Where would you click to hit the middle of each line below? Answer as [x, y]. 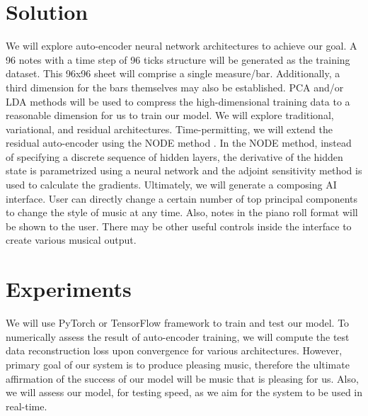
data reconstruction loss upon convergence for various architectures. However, [174, 350]
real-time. [27, 406]
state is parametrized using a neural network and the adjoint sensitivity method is [184, 170]
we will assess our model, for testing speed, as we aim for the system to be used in [184, 392]
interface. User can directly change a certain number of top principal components [182, 198]
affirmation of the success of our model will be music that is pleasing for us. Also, [182, 378]
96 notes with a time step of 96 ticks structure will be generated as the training [178, 59]
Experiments [69, 289]
